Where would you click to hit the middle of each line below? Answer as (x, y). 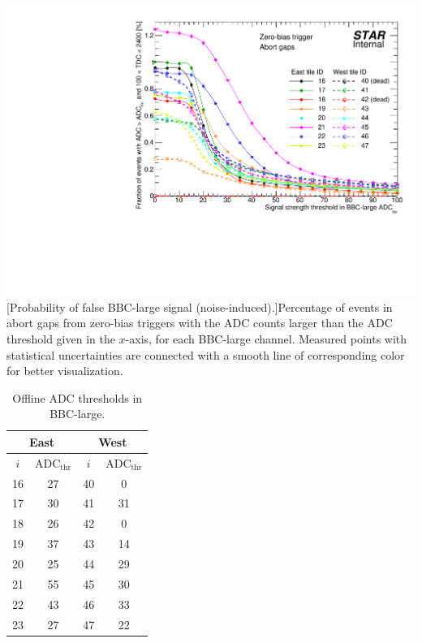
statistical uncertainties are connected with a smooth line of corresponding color (206, 354)
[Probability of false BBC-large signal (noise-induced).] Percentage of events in (200, 306)
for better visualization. (65, 371)
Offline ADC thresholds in (78, 397)
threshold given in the (61, 338)
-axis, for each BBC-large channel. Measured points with (266, 338)
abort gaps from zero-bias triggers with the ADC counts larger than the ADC (200, 323)
